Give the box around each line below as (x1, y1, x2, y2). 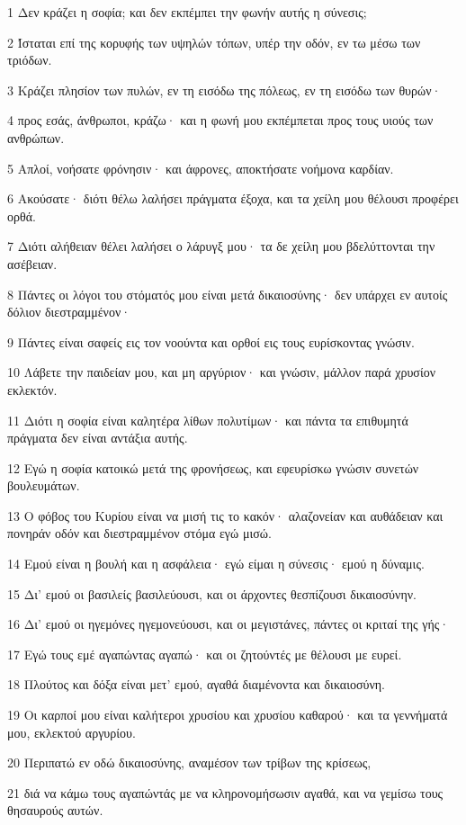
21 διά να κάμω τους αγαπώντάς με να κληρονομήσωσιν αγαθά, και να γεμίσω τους (7, 783, 444, 802)
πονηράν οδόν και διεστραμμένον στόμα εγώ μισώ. (7, 524, 272, 543)
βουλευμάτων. (7, 476, 80, 495)
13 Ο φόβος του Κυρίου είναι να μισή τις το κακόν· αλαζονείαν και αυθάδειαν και (7, 506, 444, 525)
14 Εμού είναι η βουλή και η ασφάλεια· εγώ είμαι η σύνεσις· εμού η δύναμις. (7, 554, 425, 573)
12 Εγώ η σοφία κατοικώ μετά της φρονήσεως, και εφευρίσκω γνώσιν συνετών (7, 458, 419, 477)
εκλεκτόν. (7, 380, 58, 399)
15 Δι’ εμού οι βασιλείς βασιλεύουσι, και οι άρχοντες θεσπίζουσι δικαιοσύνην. (7, 584, 417, 603)
